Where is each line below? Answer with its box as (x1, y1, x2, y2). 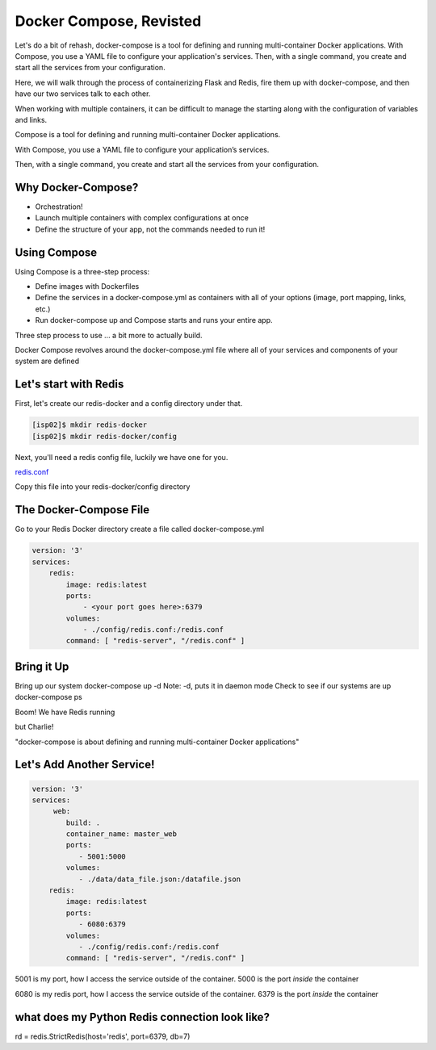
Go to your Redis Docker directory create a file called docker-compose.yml (15, 525, 265, 534)
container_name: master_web (65, 830, 178, 839)
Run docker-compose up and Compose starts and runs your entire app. (35, 316, 274, 325)
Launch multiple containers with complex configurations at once (35, 213, 249, 223)
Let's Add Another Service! (15, 758, 155, 772)
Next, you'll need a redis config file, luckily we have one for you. (15, 452, 228, 462)
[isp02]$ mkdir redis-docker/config (31, 432, 178, 441)
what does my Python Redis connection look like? (15, 1010, 270, 1024)
